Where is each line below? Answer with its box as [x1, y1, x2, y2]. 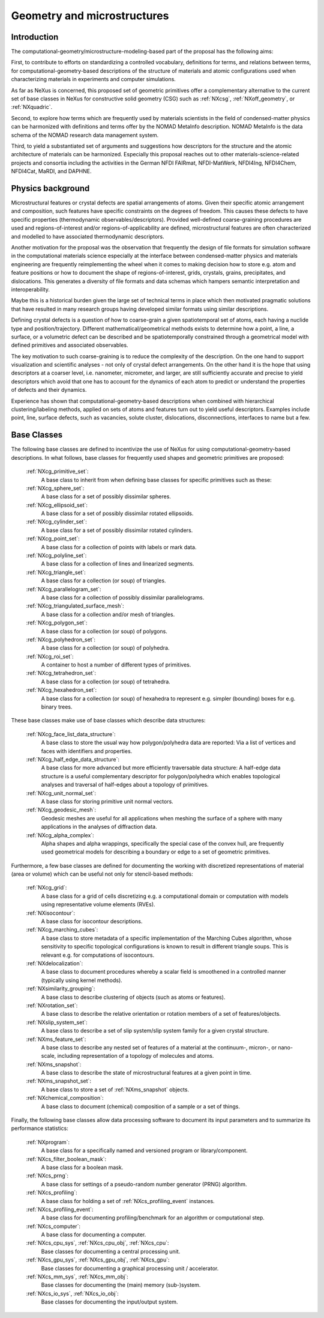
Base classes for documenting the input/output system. [41, 1298, 178, 1305]
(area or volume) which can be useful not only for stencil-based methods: [11, 870, 193, 877]
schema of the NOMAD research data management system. [11, 131, 159, 138]
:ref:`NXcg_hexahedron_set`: [26, 686, 97, 694]
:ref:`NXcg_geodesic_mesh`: [26, 806, 96, 814]
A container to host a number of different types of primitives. [41, 661, 191, 668]
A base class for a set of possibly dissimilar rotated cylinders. [41, 526, 193, 534]
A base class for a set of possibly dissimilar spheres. [41, 493, 171, 500]
